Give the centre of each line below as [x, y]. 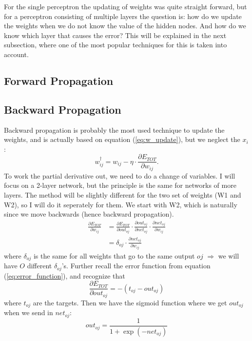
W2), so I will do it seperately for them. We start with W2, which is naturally [121, 204]
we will [229, 255]
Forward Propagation [59, 80]
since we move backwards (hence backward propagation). [89, 214]
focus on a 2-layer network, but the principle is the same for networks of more [120, 185]
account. [16, 54]
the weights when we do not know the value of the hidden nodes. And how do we [125, 26]
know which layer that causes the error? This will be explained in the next [115, 35]
